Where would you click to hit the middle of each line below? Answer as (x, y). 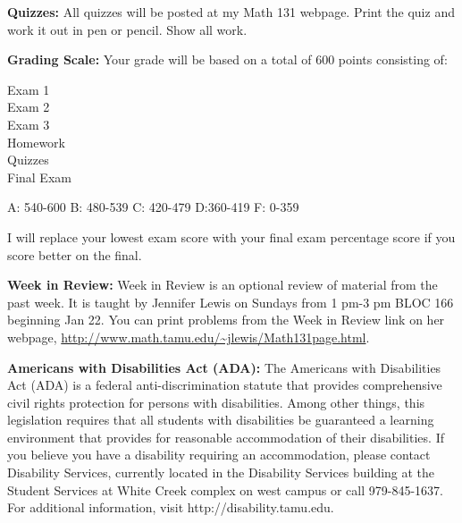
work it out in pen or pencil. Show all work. (127, 29)
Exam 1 (29, 89)
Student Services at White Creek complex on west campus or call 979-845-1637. (225, 489)
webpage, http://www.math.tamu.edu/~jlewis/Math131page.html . (189, 337)
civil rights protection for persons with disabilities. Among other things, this (216, 402)
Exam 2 (29, 107)
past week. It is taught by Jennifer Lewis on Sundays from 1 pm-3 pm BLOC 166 (231, 302)
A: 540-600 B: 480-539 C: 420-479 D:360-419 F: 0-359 (153, 207)
